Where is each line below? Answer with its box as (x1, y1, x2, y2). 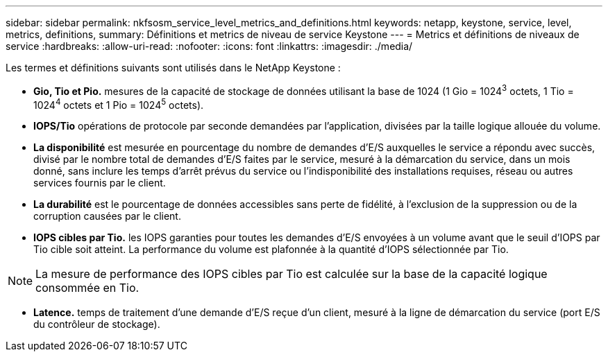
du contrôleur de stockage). (33, 318, 160, 331)
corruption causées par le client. (33, 210, 181, 223)
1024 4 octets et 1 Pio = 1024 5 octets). (33, 96, 204, 111)
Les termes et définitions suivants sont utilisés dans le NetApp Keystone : (6, 62, 341, 73)
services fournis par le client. (33, 177, 166, 189)
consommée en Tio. (35, 281, 140, 295)
